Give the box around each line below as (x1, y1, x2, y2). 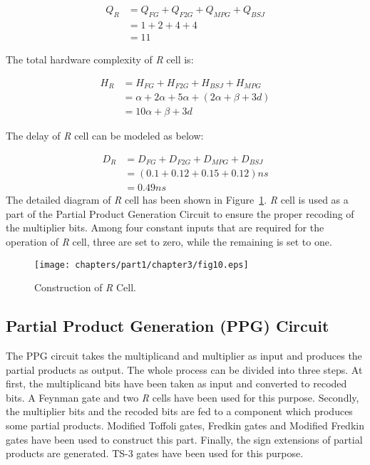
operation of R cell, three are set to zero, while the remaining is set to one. (6, 234, 332, 249)
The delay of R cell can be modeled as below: (6, 128, 204, 143)
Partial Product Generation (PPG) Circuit (6, 315, 329, 337)
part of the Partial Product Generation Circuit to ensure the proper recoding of (6, 206, 354, 221)
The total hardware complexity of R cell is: (6, 51, 194, 66)
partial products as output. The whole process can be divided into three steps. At (6, 362, 363, 377)
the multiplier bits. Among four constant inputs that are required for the (6, 220, 324, 235)
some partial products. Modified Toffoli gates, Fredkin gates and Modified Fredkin (6, 417, 364, 432)
